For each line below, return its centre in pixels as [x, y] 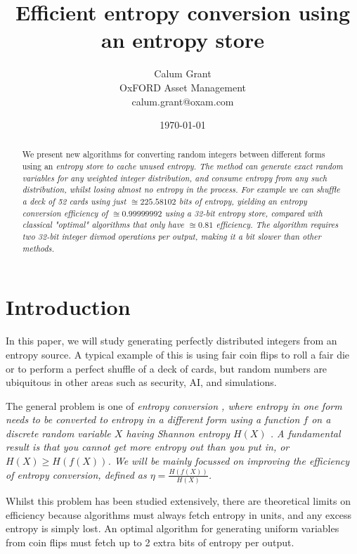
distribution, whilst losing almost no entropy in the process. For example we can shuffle [181, 189]
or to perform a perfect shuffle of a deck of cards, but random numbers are [167, 368]
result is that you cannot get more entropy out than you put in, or [148, 447]
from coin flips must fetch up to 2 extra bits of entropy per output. [150, 542]
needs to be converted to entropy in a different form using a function [153, 419]
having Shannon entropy [178, 433]
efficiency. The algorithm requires [277, 225]
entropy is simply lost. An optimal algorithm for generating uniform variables [173, 528]
